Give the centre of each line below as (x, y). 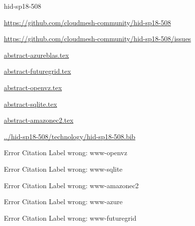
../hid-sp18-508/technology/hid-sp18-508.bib (70, 136)
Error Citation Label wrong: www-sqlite (63, 169)
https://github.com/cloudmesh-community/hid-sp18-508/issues (97, 39)
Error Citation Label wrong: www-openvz (66, 153)
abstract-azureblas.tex (37, 55)
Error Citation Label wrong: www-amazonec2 (71, 185)
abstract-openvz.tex (33, 87)
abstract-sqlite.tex (30, 104)
